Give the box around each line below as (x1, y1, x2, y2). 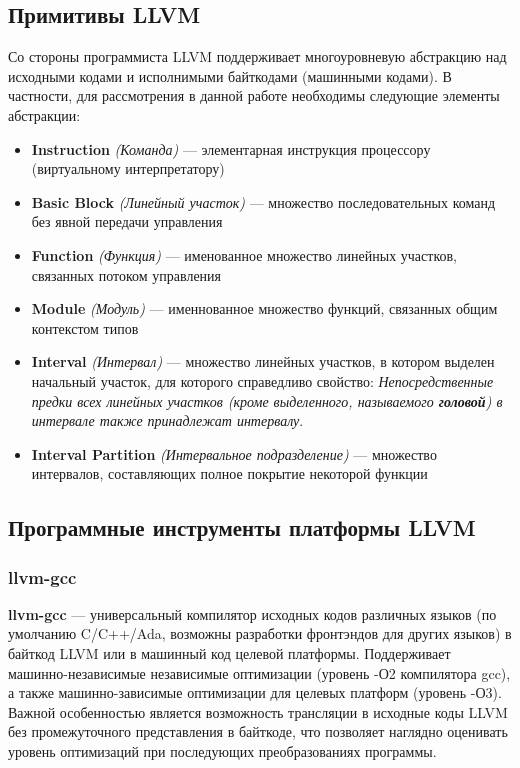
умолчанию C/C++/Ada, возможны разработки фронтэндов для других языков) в (8, 623, 512, 644)
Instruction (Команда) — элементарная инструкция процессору (31, 138, 431, 159)
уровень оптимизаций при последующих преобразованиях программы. (8, 741, 437, 762)
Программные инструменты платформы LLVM (8, 512, 476, 543)
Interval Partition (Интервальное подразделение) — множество (31, 443, 437, 464)
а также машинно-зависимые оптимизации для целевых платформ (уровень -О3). (8, 682, 502, 703)
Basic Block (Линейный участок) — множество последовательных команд (31, 191, 496, 212)
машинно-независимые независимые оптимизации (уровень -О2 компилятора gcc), (8, 662, 511, 683)
